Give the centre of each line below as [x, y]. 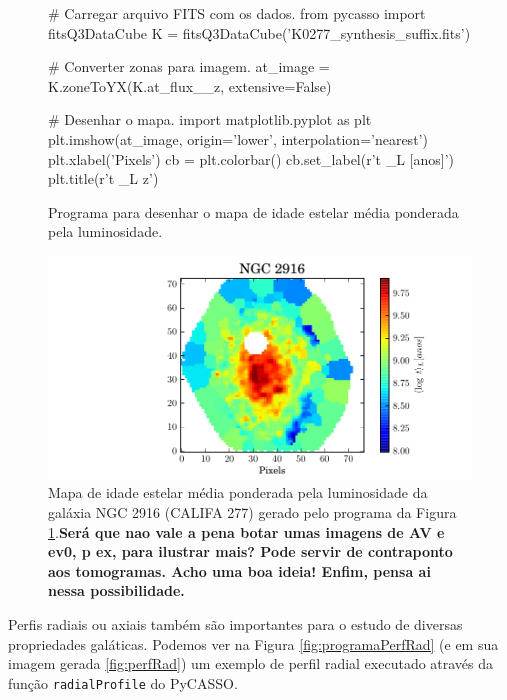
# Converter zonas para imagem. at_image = [189, 66]
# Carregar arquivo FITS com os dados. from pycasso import [237, 13]
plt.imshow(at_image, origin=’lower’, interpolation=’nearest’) [238, 138]
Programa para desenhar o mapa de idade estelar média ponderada [253, 211]
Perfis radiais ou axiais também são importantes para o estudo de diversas [235, 624]
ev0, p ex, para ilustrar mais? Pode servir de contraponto [250, 551]
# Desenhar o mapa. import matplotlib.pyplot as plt [210, 119]
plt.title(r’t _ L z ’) [103, 178]
